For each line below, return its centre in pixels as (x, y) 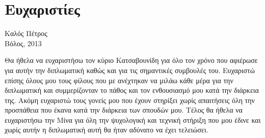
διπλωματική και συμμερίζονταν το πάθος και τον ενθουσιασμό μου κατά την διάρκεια (132, 90)
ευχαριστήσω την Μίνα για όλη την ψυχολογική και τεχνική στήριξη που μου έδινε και (133, 119)
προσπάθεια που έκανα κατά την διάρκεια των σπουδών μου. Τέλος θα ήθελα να (124, 110)
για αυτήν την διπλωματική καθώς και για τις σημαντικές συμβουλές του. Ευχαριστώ (130, 70)
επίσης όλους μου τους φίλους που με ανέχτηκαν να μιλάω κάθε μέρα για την (119, 80)
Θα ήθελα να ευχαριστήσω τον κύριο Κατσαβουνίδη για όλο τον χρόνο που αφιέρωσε (131, 60)
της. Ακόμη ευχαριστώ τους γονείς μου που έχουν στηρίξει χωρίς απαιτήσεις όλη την (130, 100)
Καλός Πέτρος (26, 33)
